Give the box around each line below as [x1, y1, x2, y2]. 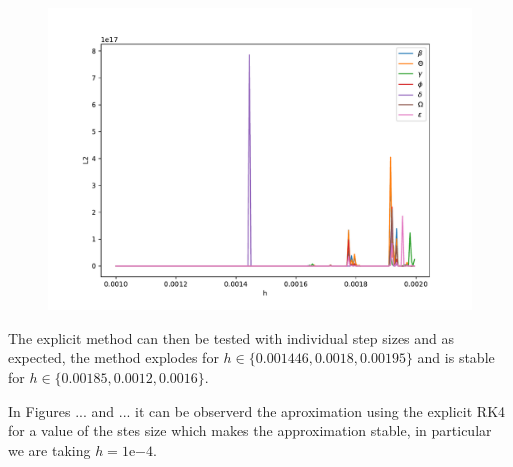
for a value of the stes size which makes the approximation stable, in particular [8, 420, 492, 441]
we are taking [8, 439, 91, 460]
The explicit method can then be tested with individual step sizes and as [8, 327, 455, 348]
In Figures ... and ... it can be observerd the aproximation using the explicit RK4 [8, 400, 506, 421]
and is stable [417, 347, 495, 368]
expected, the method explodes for [8, 347, 219, 368]
